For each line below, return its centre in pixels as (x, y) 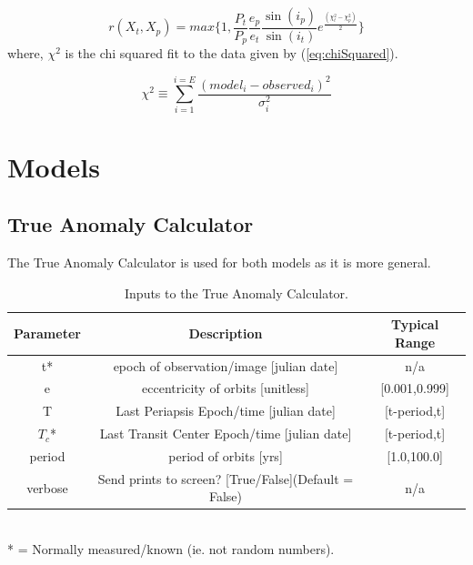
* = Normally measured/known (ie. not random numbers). (171, 549)
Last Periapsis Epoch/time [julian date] (226, 411)
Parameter (47, 333)
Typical (415, 324)
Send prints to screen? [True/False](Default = (226, 478)
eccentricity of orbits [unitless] (226, 388)
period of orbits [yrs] (226, 455)
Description (226, 333)
